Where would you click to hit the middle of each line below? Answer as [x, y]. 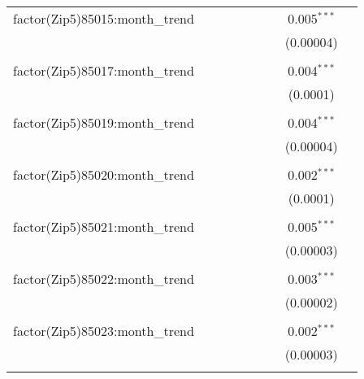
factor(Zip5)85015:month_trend [104, 18]
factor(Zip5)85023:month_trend [104, 331]
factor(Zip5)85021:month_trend [104, 227]
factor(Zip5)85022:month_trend [104, 279]
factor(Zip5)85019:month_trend [104, 122]
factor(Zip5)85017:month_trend [104, 70]
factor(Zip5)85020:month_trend [104, 174]
